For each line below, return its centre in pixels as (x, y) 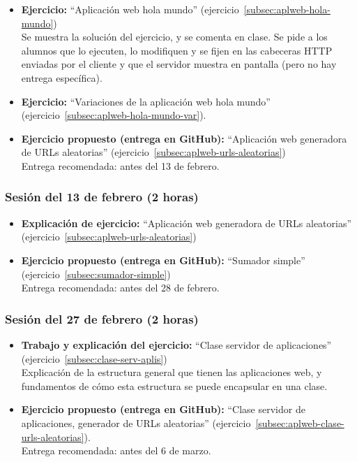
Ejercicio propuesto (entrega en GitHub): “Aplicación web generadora (184, 138)
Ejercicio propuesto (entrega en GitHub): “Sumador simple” (163, 260)
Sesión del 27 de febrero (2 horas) (102, 318)
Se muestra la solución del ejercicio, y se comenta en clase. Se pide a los (174, 37)
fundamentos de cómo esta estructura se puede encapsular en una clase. (174, 385)
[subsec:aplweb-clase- (300, 423)
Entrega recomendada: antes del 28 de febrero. (120, 288)
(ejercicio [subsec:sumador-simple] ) (96, 274)
